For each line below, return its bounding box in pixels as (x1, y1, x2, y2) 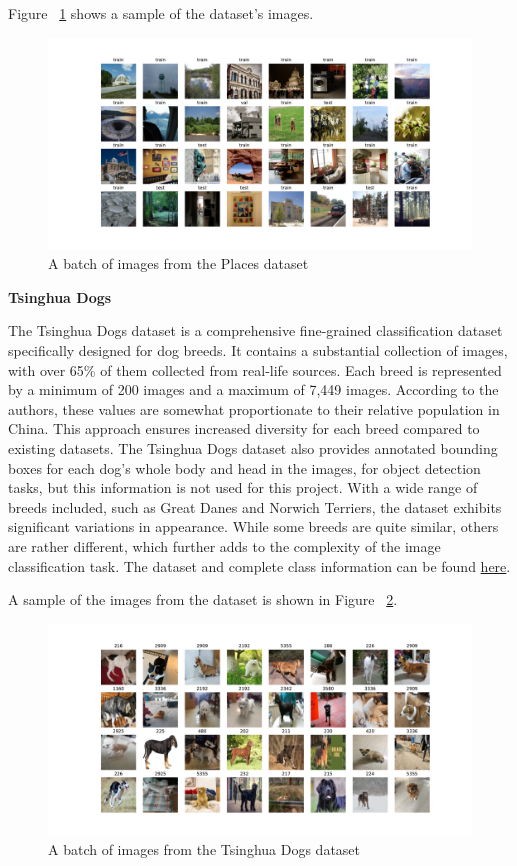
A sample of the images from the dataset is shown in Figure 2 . (8, 589, 398, 610)
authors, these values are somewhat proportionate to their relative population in (8, 398, 500, 419)
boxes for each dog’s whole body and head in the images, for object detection (8, 457, 481, 478)
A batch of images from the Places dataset (48, 253, 309, 274)
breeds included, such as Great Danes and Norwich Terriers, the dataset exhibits (8, 496, 502, 517)
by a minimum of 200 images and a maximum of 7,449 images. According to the (8, 379, 499, 400)
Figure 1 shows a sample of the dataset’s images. (8, 3, 314, 23)
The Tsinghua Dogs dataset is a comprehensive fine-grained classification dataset (8, 320, 503, 341)
